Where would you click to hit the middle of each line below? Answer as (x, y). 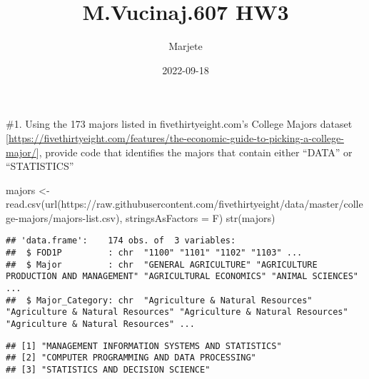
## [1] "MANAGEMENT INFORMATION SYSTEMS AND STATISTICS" (144, 346)
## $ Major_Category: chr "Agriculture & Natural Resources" (159, 300)
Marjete (186, 46)
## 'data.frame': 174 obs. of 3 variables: (121, 241)
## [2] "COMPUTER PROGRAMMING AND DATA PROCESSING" (131, 358)
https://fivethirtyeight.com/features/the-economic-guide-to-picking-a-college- (176, 137)
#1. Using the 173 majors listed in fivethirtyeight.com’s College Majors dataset (179, 124)
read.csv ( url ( (34, 204)
